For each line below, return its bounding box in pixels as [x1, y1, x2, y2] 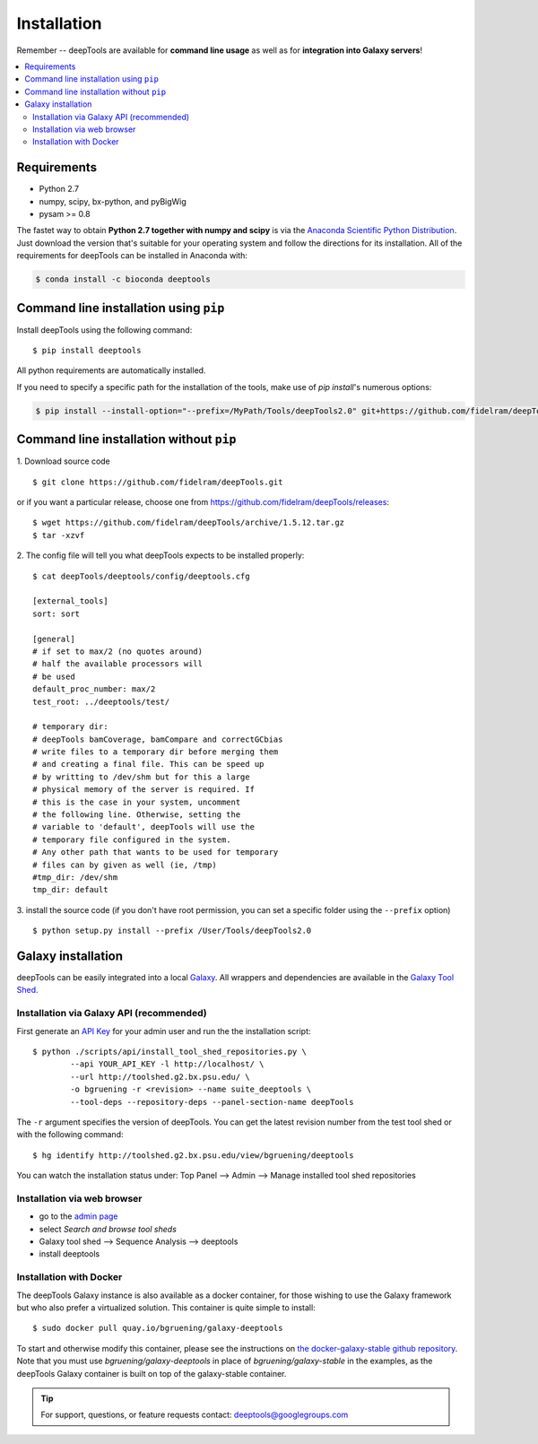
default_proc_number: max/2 [32, 684, 156, 694]
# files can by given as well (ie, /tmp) [32, 859, 217, 870]
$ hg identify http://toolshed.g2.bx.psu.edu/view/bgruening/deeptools [32, 1150, 354, 1161]
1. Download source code [16, 456, 111, 466]
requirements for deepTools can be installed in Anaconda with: [16, 250, 248, 261]
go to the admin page [39, 1211, 118, 1222]
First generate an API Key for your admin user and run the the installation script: [16, 1025, 311, 1036]
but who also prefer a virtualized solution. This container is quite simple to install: [16, 1301, 316, 1313]
